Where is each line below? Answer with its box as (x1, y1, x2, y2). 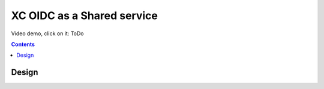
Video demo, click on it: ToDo (11, 30, 84, 37)
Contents (11, 41, 35, 48)
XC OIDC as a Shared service (11, 9, 158, 22)
